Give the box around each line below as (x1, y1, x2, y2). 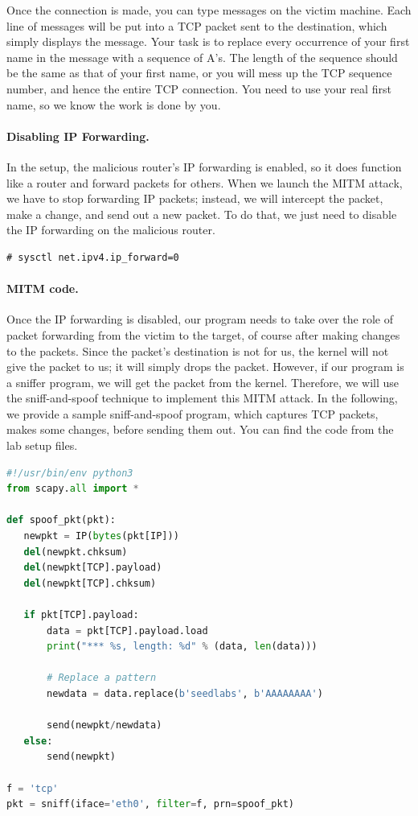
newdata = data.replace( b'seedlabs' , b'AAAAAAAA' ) (47, 687, 323, 699)
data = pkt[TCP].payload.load (47, 624, 208, 637)
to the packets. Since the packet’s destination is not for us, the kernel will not (6, 342, 389, 359)
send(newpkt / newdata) (47, 719, 162, 732)
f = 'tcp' (6, 782, 59, 794)
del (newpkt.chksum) (23, 546, 128, 558)
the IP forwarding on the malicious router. (6, 221, 215, 238)
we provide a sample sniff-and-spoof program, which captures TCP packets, (6, 405, 379, 422)
